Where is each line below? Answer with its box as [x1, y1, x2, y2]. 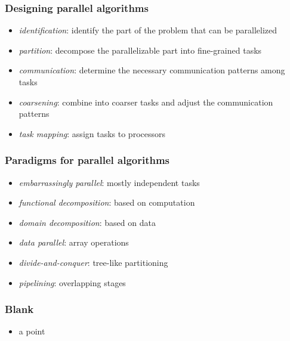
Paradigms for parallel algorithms [5, 153, 170, 168]
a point [18, 325, 45, 337]
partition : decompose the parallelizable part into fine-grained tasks [18, 44, 262, 56]
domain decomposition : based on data [18, 216, 156, 228]
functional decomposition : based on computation [18, 196, 195, 209]
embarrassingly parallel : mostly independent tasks [18, 176, 200, 188]
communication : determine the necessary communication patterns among [18, 64, 285, 76]
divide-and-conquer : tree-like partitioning [18, 256, 168, 268]
